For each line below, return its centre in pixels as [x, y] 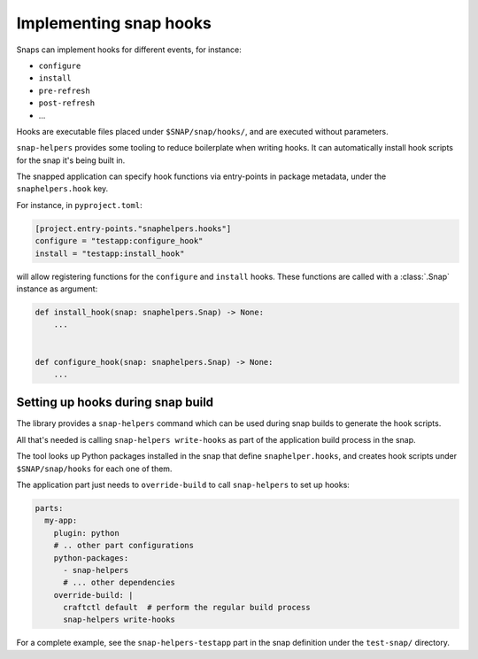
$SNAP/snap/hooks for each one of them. [94, 469]
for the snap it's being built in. [71, 160]
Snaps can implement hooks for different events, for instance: [129, 50]
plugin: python [86, 533]
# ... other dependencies [119, 583]
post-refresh [67, 103]
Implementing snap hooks [114, 23]
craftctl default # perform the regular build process [187, 608]
